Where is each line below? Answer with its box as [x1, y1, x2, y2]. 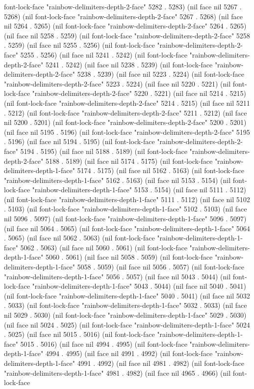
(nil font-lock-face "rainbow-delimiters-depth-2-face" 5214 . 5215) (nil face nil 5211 [4, 97, 250, 108]
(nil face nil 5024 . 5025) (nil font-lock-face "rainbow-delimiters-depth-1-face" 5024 [4, 319, 250, 329]
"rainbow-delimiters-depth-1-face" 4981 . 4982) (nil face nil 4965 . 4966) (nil [4, 367, 231, 378]
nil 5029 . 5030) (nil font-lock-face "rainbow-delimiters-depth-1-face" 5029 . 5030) [4, 310, 247, 320]
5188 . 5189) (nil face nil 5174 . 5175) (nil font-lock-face [45, 155, 213, 166]
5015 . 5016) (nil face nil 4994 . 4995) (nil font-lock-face [20, 338, 187, 349]
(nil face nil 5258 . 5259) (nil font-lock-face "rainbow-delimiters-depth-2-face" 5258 [4, 30, 250, 40]
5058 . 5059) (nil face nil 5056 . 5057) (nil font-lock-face [77, 262, 244, 272]
